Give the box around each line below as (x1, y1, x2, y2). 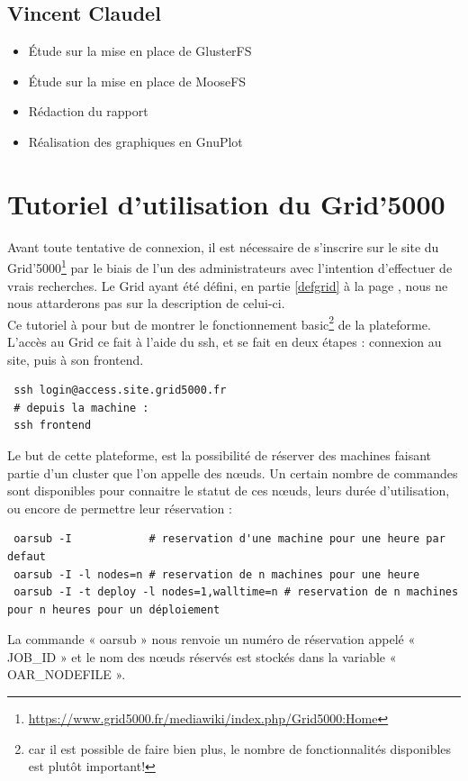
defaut (7, 549, 46, 563)
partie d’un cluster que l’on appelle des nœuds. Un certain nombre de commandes (7, 463, 458, 482)
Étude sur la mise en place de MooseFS (28, 71, 247, 90)
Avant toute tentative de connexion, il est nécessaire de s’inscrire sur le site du (7, 237, 439, 256)
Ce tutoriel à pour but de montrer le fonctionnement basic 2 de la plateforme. (7, 312, 431, 333)
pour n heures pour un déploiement (7, 603, 220, 616)
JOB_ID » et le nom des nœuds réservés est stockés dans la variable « (7, 647, 397, 666)
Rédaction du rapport (28, 102, 148, 121)
